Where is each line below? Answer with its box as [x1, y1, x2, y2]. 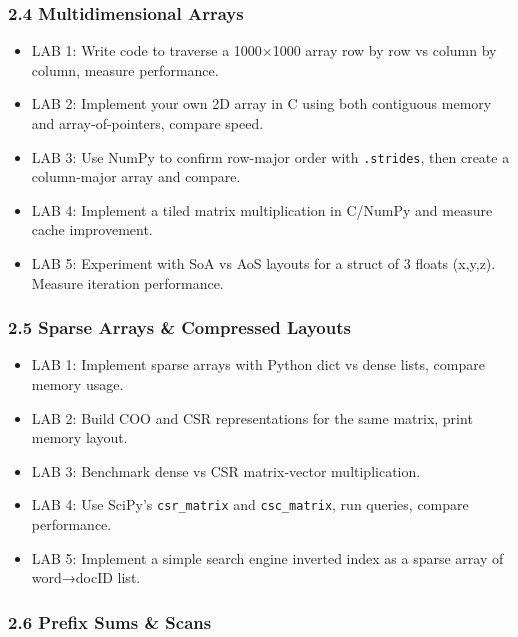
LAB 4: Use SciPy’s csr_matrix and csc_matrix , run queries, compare [31, 494, 469, 515]
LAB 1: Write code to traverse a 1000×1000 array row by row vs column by [31, 40, 497, 61]
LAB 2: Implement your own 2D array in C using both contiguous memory [31, 93, 492, 114]
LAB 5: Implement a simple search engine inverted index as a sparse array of [31, 547, 504, 568]
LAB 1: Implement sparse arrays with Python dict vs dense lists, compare [31, 354, 485, 375]
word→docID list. [31, 567, 141, 588]
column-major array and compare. [31, 166, 241, 187]
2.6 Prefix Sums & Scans [8, 609, 212, 634]
